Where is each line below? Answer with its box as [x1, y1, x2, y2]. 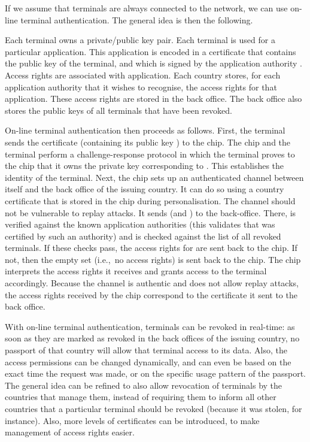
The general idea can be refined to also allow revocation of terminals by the [5, 379, 282, 391]
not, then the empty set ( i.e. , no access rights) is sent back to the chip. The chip [5, 253, 301, 265]
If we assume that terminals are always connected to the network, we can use [5, 2, 288, 14]
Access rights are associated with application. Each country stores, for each [5, 68, 281, 81]
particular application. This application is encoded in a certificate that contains [5, 45, 296, 57]
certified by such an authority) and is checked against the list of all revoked [5, 229, 281, 242]
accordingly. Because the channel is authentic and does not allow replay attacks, [5, 277, 299, 289]
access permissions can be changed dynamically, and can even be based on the [5, 355, 291, 368]
